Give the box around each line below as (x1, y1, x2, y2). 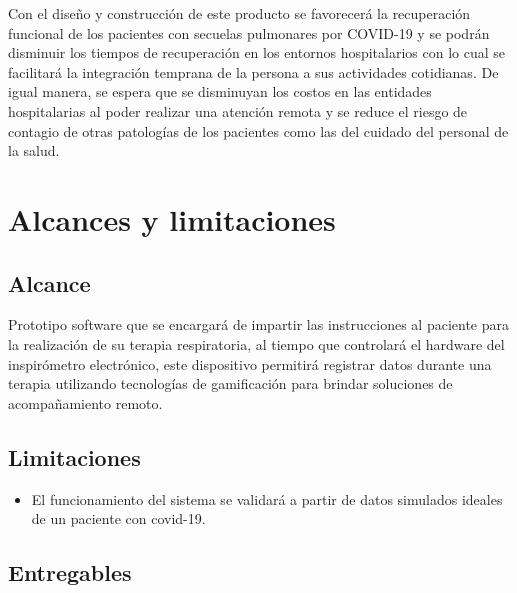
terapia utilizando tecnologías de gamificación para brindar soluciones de (8, 373, 453, 394)
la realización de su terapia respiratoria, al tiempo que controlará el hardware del (8, 333, 505, 354)
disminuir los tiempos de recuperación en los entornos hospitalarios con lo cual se (8, 42, 506, 63)
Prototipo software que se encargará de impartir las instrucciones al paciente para (8, 314, 509, 335)
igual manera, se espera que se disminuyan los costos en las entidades (8, 81, 432, 102)
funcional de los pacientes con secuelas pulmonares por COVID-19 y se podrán (8, 22, 490, 43)
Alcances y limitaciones (8, 198, 336, 239)
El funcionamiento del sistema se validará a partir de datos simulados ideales (31, 488, 503, 509)
